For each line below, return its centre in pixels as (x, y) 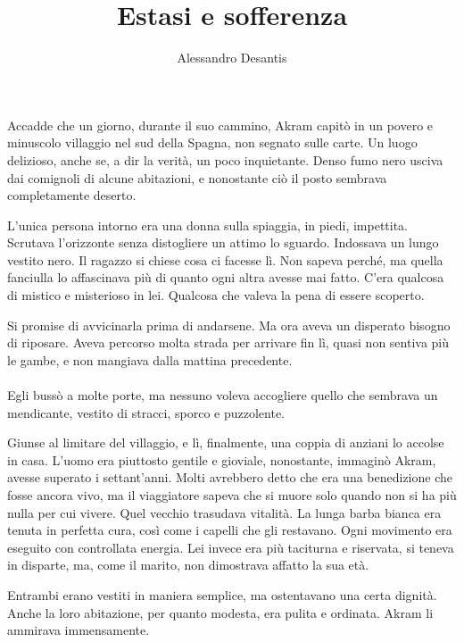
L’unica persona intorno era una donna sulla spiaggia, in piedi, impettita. (208, 225)
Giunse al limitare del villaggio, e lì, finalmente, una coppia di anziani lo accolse (226, 442)
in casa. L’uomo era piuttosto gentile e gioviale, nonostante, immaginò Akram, (222, 459)
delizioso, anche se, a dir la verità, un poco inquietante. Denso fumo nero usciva (225, 159)
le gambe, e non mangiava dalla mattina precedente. (150, 359)
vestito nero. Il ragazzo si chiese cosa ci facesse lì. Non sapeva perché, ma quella (225, 259)
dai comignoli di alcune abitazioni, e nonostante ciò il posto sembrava (197, 177)
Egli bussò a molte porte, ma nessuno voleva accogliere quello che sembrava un (223, 395)
